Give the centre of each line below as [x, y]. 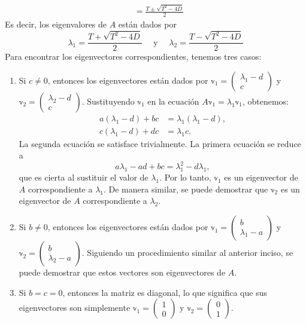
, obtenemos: [265, 101]
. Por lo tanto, [185, 177]
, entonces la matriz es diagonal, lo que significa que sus [165, 292]
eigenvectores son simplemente [75, 308]
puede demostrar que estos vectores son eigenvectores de [122, 272]
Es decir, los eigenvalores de [56, 24]
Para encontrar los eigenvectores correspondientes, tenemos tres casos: [133, 56]
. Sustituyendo [108, 101]
